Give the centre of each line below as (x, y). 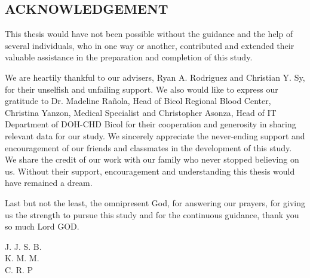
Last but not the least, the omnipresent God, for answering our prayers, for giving (155, 202)
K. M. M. (22, 258)
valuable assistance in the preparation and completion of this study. (129, 57)
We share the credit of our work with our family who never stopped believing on (152, 159)
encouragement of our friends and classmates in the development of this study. (148, 147)
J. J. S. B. (23, 246)
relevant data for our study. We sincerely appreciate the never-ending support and (155, 135)
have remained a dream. (49, 183)
